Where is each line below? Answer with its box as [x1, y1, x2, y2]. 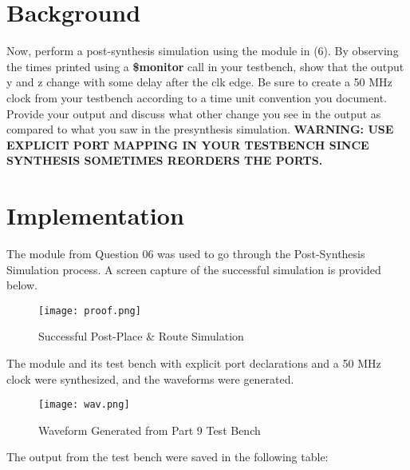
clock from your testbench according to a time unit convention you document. [6, 89, 387, 106]
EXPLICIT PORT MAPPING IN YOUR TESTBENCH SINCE [6, 136, 369, 153]
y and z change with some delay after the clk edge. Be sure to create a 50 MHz [6, 74, 392, 90]
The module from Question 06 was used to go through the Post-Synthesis [6, 245, 365, 261]
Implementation [6, 199, 184, 232]
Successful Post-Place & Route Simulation [38, 328, 244, 345]
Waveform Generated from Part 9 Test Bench [38, 421, 261, 438]
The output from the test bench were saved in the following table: [6, 448, 329, 465]
